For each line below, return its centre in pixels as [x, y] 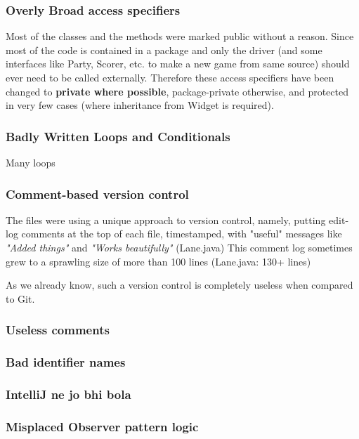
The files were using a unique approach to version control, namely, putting [166, 219]
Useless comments [58, 330]
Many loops [31, 162]
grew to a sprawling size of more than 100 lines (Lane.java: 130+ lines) [158, 261]
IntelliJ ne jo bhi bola [68, 394]
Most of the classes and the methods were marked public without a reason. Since [180, 36]
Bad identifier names [66, 362]
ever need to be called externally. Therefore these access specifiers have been [170, 77]
